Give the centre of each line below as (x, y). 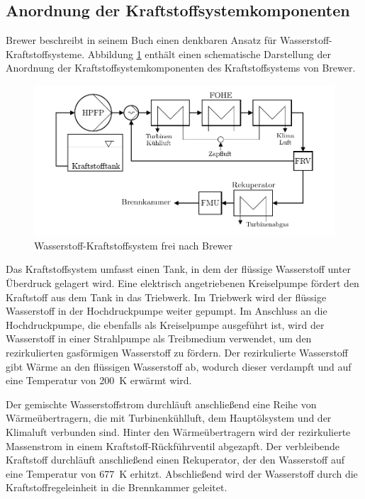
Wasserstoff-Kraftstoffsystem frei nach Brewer (134, 245)
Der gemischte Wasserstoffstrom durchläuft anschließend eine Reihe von (161, 404)
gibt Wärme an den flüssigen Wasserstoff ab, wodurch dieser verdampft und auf (179, 366)
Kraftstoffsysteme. (45, 54)
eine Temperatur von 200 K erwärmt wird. (99, 380)
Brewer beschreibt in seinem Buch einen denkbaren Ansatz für (141, 40)
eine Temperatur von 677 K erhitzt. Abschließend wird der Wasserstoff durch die (182, 473)
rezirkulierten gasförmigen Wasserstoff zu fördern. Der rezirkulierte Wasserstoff (177, 352)
